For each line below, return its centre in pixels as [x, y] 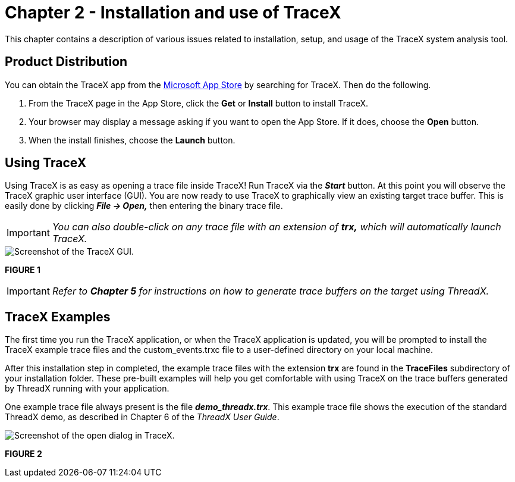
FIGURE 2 [23, 454]
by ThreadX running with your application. [87, 389]
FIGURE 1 [23, 270]
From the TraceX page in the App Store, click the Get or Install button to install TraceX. [199, 103]
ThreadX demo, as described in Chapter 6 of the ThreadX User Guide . [142, 417]
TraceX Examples [58, 317]
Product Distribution [66, 62]
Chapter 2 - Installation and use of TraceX [173, 12]
